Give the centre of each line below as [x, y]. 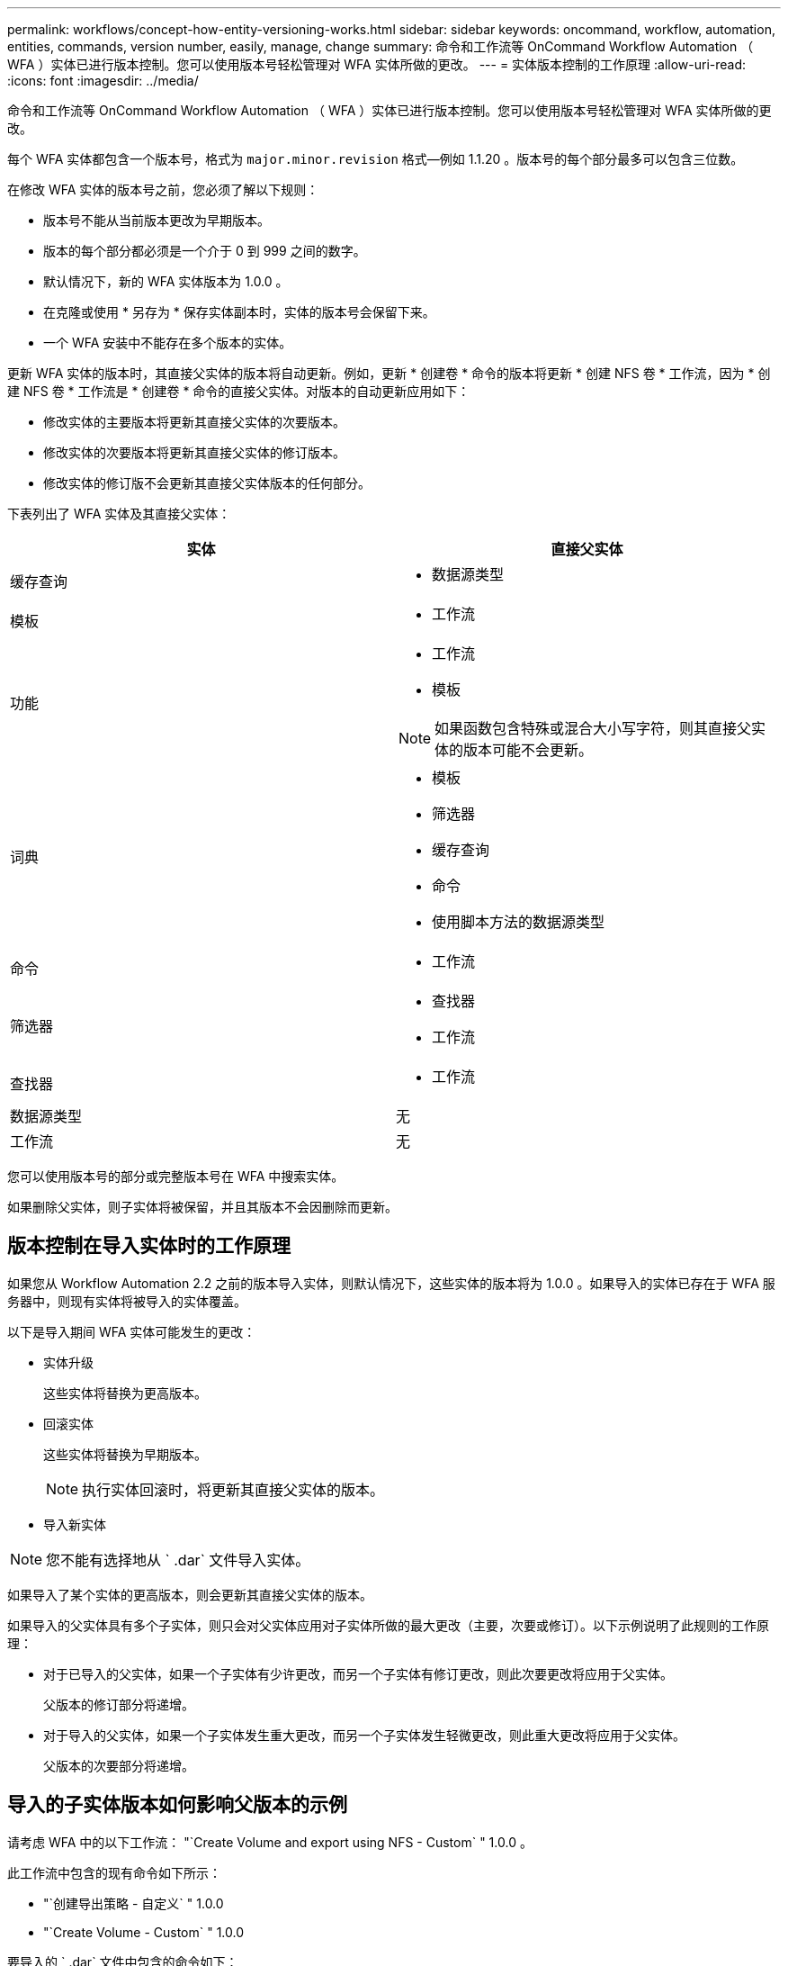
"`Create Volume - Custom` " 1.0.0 [144, 1932]
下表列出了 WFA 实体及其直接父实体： [119, 514]
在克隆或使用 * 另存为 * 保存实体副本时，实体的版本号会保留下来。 [239, 312]
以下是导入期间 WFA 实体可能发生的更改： [132, 1331]
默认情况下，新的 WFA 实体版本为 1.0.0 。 [166, 281]
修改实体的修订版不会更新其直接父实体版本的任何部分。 [207, 483]
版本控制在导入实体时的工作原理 [149, 1246]
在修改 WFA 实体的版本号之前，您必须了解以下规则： [163, 189]
